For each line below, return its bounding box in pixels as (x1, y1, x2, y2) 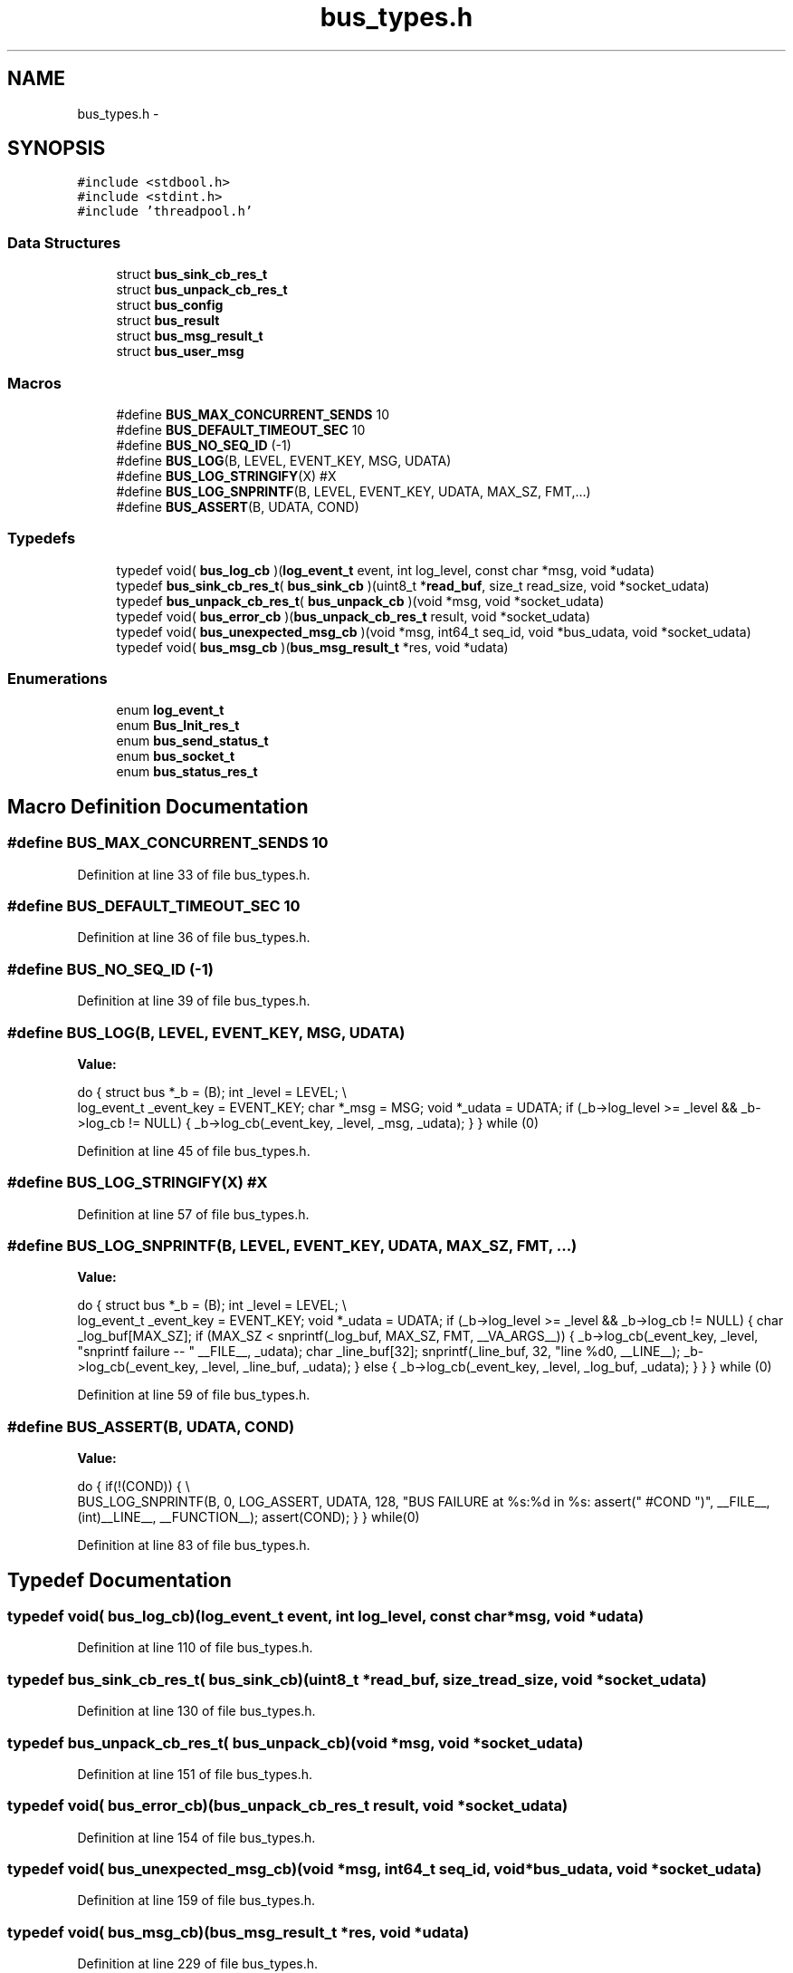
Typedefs (7, 529, 76, 548)
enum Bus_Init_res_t (116, 717, 240, 734)
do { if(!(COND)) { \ (77, 1478, 190, 1495)
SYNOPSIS (7, 137, 106, 160)
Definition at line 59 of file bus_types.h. (77, 1387, 311, 1403)
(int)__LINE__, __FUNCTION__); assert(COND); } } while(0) (77, 1509, 420, 1525)
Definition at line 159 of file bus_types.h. (77, 1892, 316, 1909)
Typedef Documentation (7, 1568, 232, 1592)
